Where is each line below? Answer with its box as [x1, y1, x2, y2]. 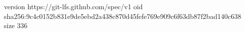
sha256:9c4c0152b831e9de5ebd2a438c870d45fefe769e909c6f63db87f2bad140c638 [4, 11, 242, 21]
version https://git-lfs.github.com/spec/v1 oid [4, 1, 143, 11]
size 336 [4, 20, 28, 31]
